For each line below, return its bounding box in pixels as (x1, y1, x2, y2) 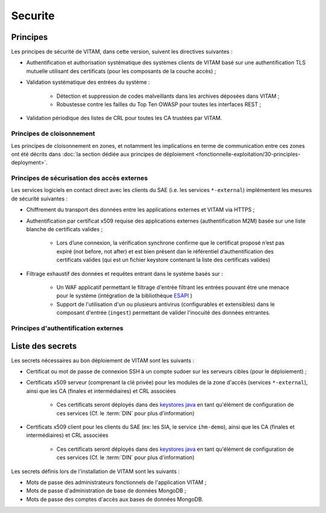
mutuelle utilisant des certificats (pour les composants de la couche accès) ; (26, 67, 217, 75)
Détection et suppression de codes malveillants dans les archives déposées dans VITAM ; (56, 92, 280, 100)
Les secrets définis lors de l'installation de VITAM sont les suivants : (11, 468, 181, 475)
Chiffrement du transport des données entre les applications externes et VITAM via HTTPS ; (26, 206, 255, 214)
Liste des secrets (11, 341, 77, 351)
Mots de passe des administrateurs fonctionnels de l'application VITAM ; (26, 479, 206, 486)
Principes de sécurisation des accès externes (11, 174, 148, 182)
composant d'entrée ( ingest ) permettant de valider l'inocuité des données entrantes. (56, 309, 271, 316)
